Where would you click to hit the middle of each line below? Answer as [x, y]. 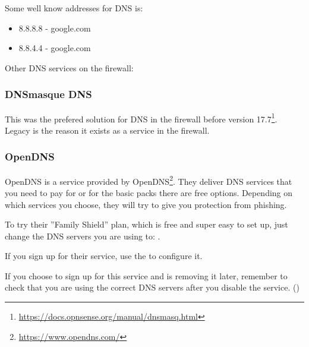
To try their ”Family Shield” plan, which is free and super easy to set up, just [146, 224]
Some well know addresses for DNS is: [74, 8]
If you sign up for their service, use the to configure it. [104, 256]
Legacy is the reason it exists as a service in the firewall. [107, 130]
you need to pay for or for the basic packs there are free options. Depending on [149, 192]
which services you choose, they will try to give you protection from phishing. [146, 204]
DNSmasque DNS [48, 94]
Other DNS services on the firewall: [69, 67]
